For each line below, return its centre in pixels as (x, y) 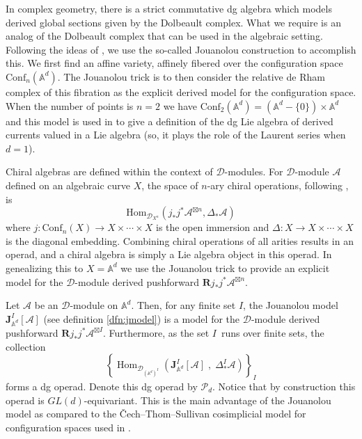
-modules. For (254, 171)
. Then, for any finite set (183, 305)
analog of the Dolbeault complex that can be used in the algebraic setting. (164, 36)
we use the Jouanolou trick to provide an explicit (225, 268)
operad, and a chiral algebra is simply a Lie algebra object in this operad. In (169, 254)
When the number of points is (70, 105)
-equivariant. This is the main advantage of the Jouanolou (207, 400)
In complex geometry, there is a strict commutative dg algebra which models (169, 8)
